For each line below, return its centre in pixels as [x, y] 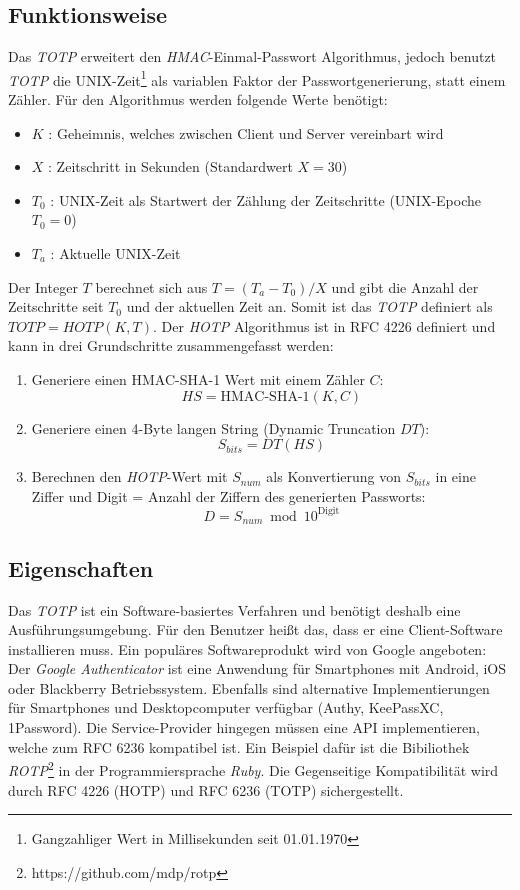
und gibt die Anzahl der [405, 286]
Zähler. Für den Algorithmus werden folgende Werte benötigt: [198, 99]
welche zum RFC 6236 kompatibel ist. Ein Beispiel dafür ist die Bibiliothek [239, 746]
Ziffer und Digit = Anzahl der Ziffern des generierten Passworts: [228, 495]
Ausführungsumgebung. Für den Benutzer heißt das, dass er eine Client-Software [255, 629]
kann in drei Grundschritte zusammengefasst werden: [171, 345]
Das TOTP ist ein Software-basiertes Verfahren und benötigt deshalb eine [234, 609]
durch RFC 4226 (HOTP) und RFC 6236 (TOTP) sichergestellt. [206, 789]
